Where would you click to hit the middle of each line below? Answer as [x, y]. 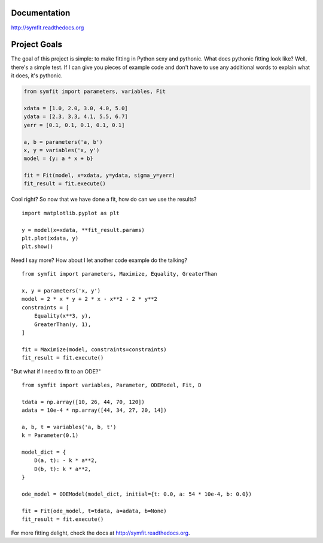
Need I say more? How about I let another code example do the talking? [99, 260]
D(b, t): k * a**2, [63, 469]
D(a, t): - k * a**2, [66, 461]
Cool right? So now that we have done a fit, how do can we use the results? [104, 199]
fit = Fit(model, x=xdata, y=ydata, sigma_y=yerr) [100, 176]
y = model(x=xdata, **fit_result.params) [83, 230]
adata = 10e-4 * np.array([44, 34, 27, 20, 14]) [94, 410]
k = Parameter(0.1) [50, 435]
